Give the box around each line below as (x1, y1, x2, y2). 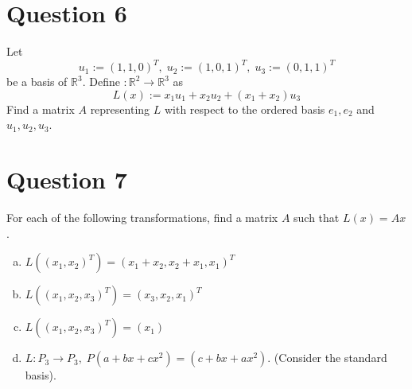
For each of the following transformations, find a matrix (6, 209, 278, 226)
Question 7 (6, 163, 127, 196)
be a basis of (6, 73, 68, 90)
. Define (82, 73, 120, 90)
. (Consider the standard (267, 349, 387, 366)
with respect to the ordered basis (164, 100, 325, 117)
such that (293, 209, 340, 226)
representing (90, 100, 150, 117)
